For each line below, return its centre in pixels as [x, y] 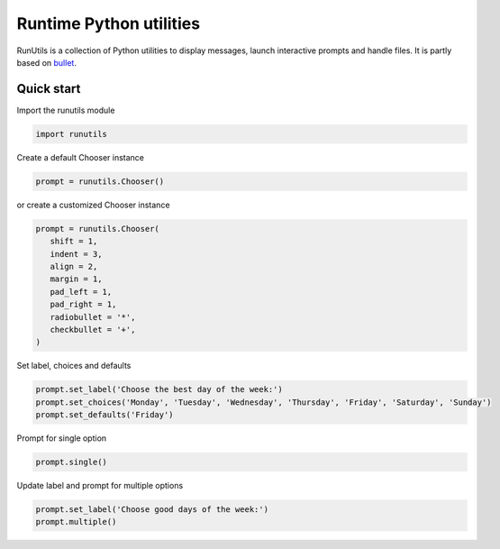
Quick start [49, 89]
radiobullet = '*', [93, 317]
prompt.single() [72, 462]
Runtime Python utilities [109, 23]
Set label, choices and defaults [74, 366]
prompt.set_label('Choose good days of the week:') [152, 509]
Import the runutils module [66, 110]
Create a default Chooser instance [80, 157]
